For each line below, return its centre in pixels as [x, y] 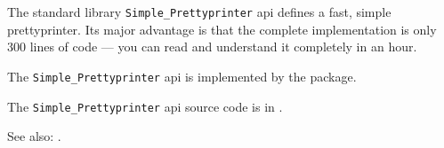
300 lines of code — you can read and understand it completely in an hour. [212, 47]
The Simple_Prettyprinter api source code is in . [145, 106]
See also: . [34, 136]
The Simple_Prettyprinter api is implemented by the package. [182, 76]
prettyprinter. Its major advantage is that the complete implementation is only [222, 29]
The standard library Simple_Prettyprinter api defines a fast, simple [199, 12]
